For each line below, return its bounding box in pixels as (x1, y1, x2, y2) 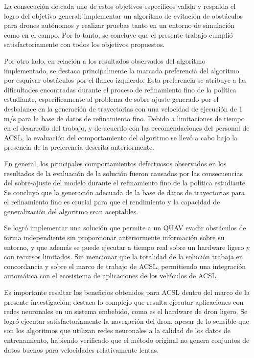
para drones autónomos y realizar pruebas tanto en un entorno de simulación (4, 20, 235, 30)
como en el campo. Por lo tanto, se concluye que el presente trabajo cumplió (4, 29, 233, 40)
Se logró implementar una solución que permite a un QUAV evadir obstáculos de (4, 223, 246, 233)
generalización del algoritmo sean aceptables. (4, 206, 138, 216)
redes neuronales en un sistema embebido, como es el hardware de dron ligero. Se (4, 306, 248, 316)
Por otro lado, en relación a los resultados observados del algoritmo (4, 55, 206, 66)
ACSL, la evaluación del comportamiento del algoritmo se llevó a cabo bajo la (4, 132, 238, 142)
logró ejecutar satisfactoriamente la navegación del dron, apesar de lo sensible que (4, 315, 249, 326)
